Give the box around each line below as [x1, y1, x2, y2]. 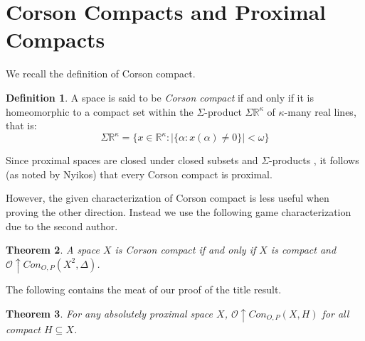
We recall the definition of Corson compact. [6, 66, 196, 81]
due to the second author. [6, 218, 118, 233]
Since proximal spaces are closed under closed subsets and [6, 153, 258, 168]
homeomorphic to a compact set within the [6, 104, 194, 119]
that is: [6, 118, 37, 133]
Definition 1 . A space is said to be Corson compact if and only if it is [6, 90, 314, 104]
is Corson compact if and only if [115, 242, 256, 257]
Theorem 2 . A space [6, 242, 100, 257]
